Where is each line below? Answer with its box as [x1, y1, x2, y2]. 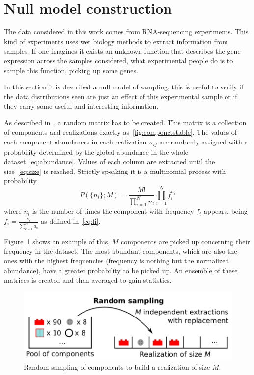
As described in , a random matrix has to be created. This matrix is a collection [4, 117, 247, 127]
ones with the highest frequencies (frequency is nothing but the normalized [4, 256, 229, 266]
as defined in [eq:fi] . [41, 216, 101, 226]
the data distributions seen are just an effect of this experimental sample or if [4, 91, 237, 101]
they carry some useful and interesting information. [4, 101, 159, 111]
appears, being [203, 206, 248, 216]
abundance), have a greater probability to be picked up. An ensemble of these [4, 265, 238, 275]
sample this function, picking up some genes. [4, 65, 138, 75]
